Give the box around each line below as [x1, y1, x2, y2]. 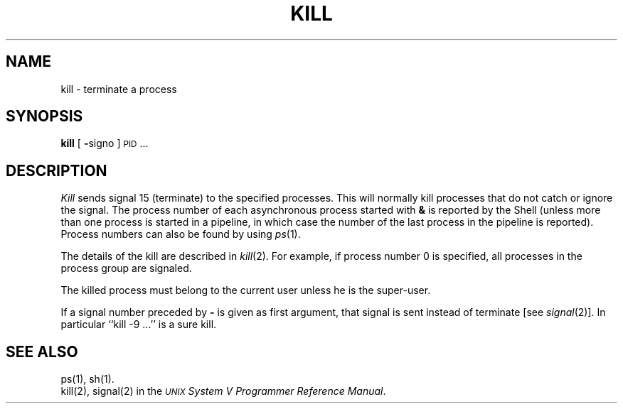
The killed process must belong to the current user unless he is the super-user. [60, 284, 431, 297]
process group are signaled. [60, 262, 192, 275]
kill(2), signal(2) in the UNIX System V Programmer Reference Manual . [60, 385, 386, 398]
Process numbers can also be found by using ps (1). [60, 228, 301, 241]
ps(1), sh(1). [60, 373, 115, 386]
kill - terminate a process [60, 82, 177, 95]
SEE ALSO [6, 342, 78, 361]
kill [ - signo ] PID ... [60, 137, 149, 150]
